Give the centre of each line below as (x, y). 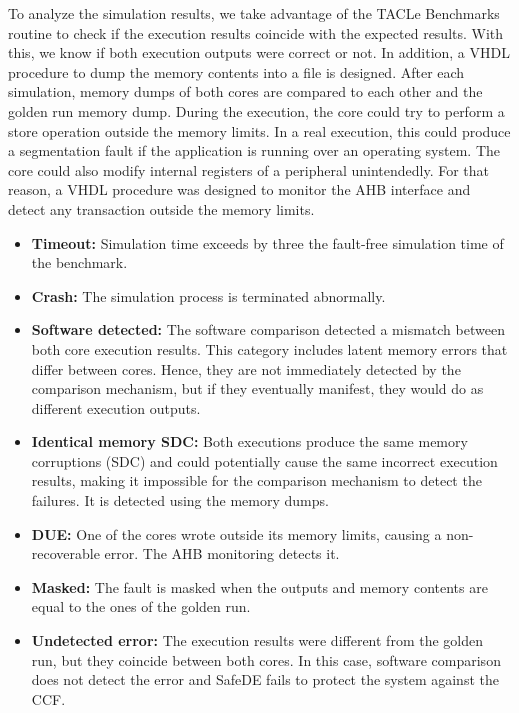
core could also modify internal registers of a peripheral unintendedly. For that (249, 169)
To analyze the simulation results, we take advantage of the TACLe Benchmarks (254, 13)
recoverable (65, 553)
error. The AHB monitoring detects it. (222, 553)
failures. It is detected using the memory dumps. (180, 500)
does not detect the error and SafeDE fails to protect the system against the (265, 679)
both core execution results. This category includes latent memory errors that (269, 348)
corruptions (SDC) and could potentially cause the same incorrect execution (264, 460)
